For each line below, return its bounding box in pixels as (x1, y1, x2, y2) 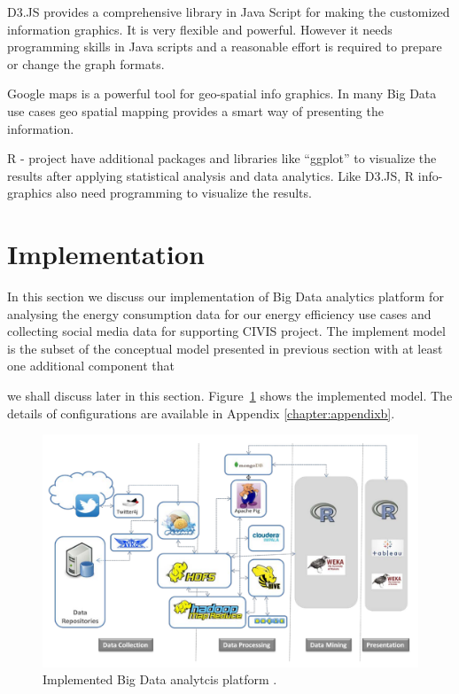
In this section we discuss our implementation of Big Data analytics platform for (7, 287, 444, 306)
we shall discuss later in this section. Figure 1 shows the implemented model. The (7, 386, 453, 405)
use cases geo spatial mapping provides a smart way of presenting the (7, 101, 384, 120)
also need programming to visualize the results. (56, 183, 312, 202)
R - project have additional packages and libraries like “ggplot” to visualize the (7, 149, 437, 168)
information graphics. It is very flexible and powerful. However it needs (7, 19, 393, 38)
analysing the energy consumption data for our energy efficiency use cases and (7, 304, 432, 323)
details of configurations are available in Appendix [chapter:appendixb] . (7, 403, 395, 422)
